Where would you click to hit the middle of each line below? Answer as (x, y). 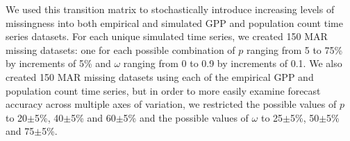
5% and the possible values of (186, 117)
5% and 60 (93, 117)
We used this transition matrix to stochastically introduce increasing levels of (170, 9)
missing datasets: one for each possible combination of (120, 49)
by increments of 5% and (58, 63)
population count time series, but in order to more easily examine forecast (163, 90)
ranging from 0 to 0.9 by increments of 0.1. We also (233, 63)
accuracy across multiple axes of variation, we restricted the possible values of (171, 104)
